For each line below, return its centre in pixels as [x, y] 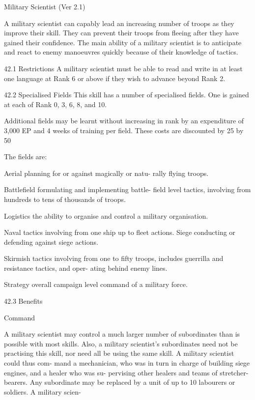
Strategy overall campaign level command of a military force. [96, 284]
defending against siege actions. [51, 242]
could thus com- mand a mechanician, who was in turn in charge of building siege [127, 363]
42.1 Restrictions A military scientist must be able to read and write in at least [123, 68]
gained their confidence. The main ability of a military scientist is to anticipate [123, 42]
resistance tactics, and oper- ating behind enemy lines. [86, 268]
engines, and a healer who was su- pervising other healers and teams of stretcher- [126, 372]
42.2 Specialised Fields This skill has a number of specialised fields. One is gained [127, 95]
